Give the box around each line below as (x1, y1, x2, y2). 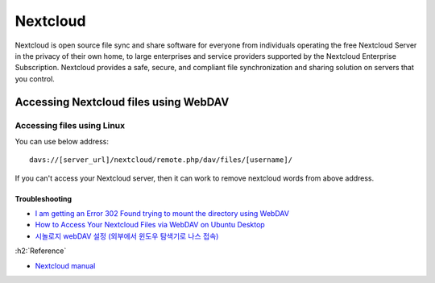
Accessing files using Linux (14, 119, 125, 131)
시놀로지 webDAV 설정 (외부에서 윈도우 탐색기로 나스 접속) (35, 231, 219, 241)
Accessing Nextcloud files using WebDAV (14, 95, 230, 109)
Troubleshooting (14, 194, 72, 203)
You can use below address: (14, 136, 109, 146)
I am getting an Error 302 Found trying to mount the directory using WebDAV (35, 209, 290, 218)
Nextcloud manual (35, 260, 96, 270)
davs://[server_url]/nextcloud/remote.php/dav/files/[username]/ (29, 156, 293, 164)
